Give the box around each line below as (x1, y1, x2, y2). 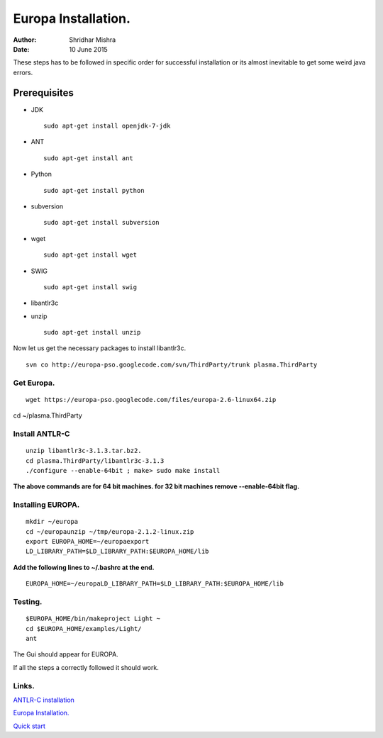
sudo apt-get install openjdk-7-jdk (43, 122, 171, 130)
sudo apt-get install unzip (43, 328, 141, 337)
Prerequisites (13, 86, 74, 99)
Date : (13, 45, 30, 53)
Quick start (13, 722, 45, 730)
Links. (13, 681, 35, 691)
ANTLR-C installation (13, 695, 74, 704)
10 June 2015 (69, 45, 108, 53)
